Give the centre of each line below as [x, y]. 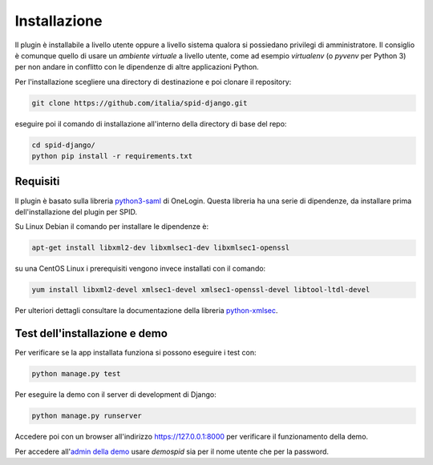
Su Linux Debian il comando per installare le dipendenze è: [111, 226]
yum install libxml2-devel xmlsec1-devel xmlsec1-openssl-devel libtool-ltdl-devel [201, 290]
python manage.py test [76, 374]
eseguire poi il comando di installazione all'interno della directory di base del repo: [151, 123]
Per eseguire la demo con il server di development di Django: [115, 395]
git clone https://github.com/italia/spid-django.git [140, 103]
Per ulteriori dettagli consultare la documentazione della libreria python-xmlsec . [146, 311]
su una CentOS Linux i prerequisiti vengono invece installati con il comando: [140, 269]
